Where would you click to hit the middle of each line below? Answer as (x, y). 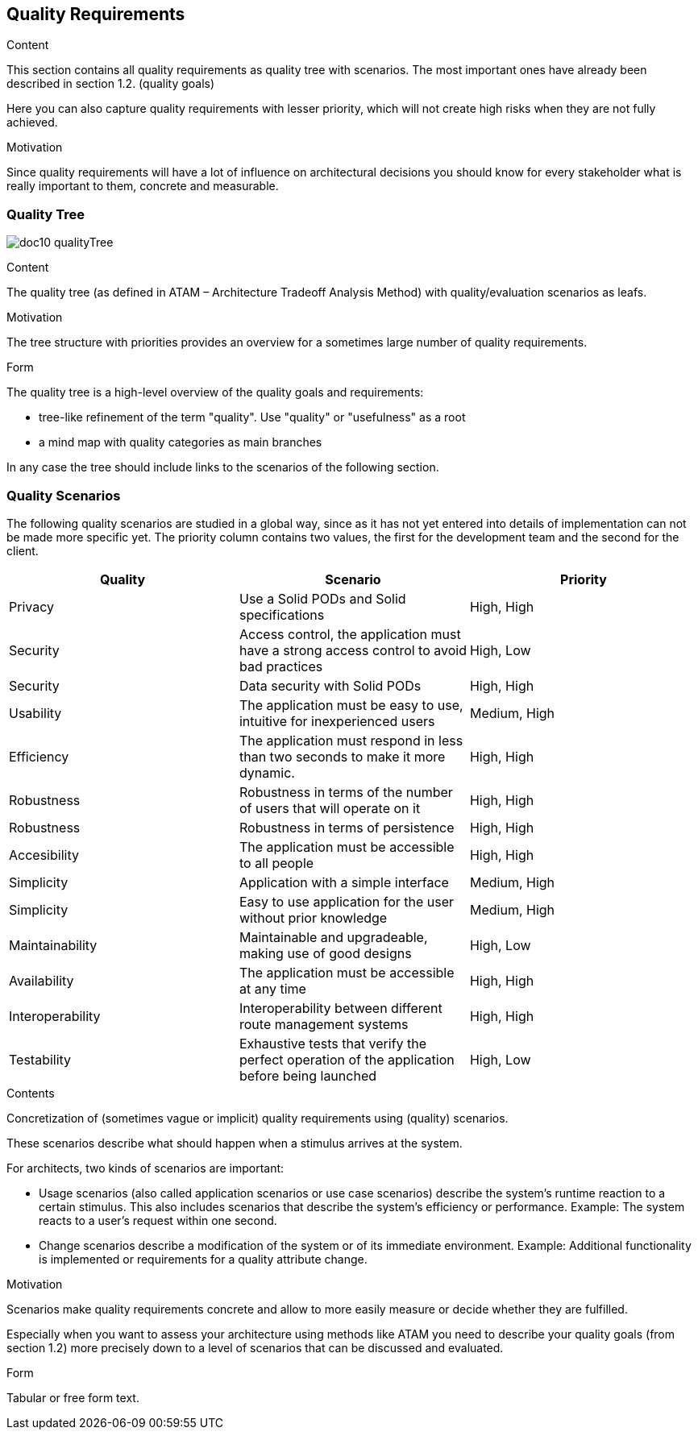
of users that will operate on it (330, 808)
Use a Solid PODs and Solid (322, 598)
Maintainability (53, 945)
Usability (35, 713)
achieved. (32, 122)
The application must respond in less (351, 740)
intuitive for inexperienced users (337, 721)
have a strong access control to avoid (353, 650)
